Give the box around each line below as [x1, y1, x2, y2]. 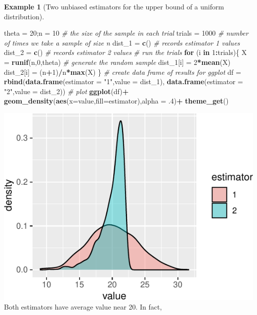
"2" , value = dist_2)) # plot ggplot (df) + [4, 86, 129, 96]
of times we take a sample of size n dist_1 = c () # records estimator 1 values [4, 37, 240, 48]
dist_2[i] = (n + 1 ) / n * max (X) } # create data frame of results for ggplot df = [4, 66, 241, 77]
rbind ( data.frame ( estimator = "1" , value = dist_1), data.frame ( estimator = [4, 76, 243, 87]
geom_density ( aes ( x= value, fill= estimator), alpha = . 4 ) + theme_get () [4, 96, 229, 106]
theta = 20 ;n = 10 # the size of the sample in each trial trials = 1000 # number [4, 28, 249, 38]
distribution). [4, 11, 44, 21]
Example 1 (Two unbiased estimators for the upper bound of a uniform [4, 1, 224, 11]
